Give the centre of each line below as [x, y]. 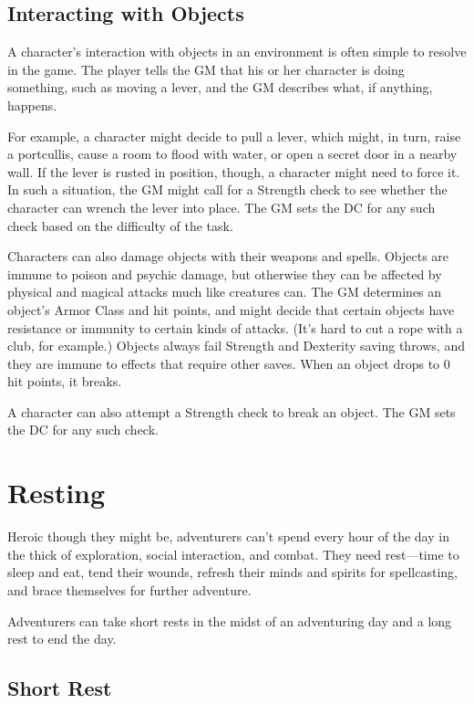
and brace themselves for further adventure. [129, 589]
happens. [32, 105]
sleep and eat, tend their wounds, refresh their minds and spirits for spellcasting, [232, 572]
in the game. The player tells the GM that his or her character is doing [206, 69]
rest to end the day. [62, 639]
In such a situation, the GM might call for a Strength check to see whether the [227, 189]
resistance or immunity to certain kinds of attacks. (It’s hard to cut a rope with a [235, 327]
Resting [57, 493]
